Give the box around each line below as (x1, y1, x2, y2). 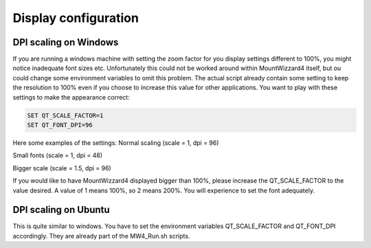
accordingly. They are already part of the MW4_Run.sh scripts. (12, 232, 190, 240)
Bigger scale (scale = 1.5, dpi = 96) (12, 164, 111, 172)
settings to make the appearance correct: (12, 93, 130, 101)
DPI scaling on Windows (12, 36, 119, 48)
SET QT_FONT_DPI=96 (27, 121, 93, 128)
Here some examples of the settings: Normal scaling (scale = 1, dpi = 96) (12, 138, 219, 147)
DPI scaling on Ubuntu (12, 204, 110, 216)
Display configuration (12, 10, 139, 25)
